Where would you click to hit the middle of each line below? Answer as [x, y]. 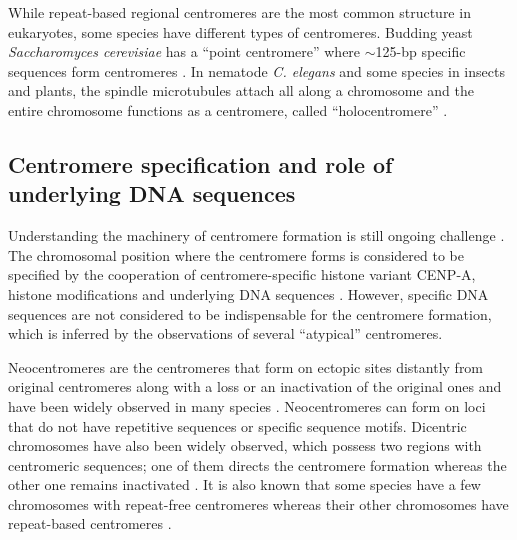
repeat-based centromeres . [90, 523]
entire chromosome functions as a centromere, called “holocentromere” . [228, 109]
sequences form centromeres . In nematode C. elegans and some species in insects [256, 70]
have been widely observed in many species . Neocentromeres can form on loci [247, 405]
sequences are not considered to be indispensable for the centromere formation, [250, 313]
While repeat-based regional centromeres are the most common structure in [239, 12]
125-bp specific [420, 51]
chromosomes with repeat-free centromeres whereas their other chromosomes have [258, 503]
